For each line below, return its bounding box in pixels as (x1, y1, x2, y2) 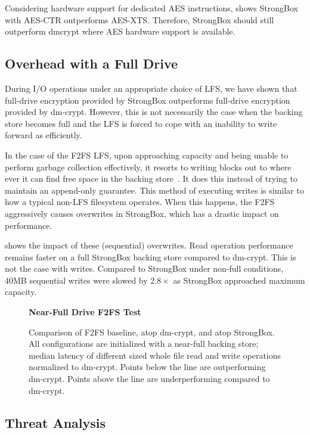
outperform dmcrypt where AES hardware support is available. (5, 25, 235, 38)
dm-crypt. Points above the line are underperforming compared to (29, 372, 270, 385)
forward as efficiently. (5, 129, 82, 141)
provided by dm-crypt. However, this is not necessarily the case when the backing (5, 105, 303, 118)
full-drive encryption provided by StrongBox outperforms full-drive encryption (5, 94, 290, 106)
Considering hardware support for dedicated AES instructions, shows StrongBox (5, 2, 298, 14)
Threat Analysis (5, 413, 106, 431)
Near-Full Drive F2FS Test (29, 306, 141, 318)
